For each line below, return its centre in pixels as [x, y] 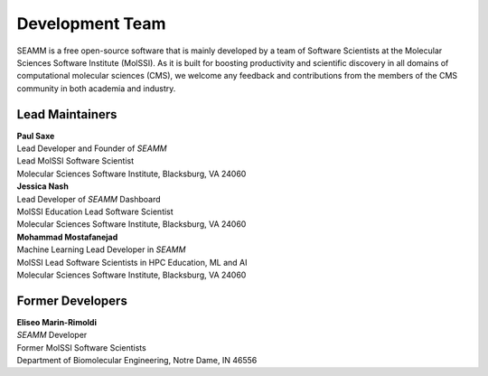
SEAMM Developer [52, 335]
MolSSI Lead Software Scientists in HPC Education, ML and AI [132, 262]
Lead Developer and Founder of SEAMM [92, 148]
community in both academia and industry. [96, 88]
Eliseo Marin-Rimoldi [56, 322]
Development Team [91, 23]
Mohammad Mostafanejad [67, 237]
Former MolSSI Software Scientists [81, 347]
